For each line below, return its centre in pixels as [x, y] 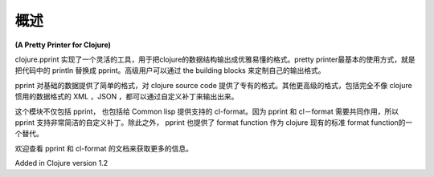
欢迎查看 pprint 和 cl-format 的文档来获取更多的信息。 [104, 148]
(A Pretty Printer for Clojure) [63, 45]
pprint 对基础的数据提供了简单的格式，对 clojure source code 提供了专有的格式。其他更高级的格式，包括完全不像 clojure [214, 85]
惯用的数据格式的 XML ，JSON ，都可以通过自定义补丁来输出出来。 [127, 97]
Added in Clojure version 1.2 [61, 163]
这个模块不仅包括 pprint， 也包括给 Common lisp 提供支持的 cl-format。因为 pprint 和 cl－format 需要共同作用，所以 [207, 111]
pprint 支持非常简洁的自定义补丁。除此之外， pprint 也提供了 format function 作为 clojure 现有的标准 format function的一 [214, 122]
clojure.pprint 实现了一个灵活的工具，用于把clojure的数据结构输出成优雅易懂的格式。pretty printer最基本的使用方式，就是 [215, 59]
